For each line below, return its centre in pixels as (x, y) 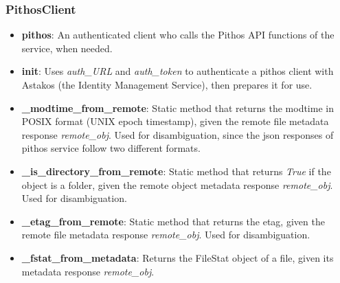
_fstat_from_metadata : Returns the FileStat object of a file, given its (178, 257)
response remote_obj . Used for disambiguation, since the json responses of (178, 134)
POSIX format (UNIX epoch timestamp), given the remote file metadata (175, 121)
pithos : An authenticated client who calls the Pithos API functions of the (178, 35)
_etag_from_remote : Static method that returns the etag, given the (173, 221)
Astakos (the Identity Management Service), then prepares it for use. (167, 84)
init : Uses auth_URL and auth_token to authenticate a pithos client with (178, 71)
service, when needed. (67, 48)
